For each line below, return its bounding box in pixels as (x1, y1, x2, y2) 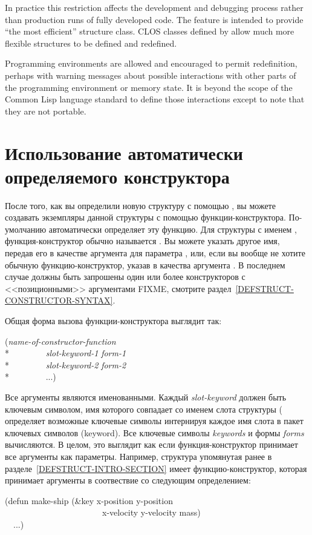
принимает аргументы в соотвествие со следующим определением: (5, 474, 251, 487)
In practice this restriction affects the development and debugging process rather (5, 1, 304, 13)
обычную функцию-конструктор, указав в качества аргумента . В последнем (5, 258, 285, 271)
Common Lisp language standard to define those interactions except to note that (5, 93, 305, 105)
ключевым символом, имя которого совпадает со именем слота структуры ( (5, 402, 282, 415)
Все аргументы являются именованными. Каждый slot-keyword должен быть (5, 390, 287, 403)
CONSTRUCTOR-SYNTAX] (5, 294, 113, 307)
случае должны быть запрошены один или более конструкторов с (5, 270, 245, 283)
